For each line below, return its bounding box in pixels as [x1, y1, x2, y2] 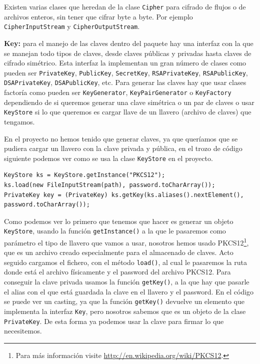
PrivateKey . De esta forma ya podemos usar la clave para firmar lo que [4, 315, 224, 326]
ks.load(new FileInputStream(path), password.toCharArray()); [4, 181, 215, 188]
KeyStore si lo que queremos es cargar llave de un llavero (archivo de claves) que [4, 106, 251, 117]
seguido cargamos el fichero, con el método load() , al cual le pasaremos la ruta [4, 256, 247, 267]
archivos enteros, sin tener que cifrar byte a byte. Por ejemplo [4, 11, 193, 21]
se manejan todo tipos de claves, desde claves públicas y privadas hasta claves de [4, 47, 251, 58]
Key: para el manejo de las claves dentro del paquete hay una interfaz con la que [4, 37, 253, 48]
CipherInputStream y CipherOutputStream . [4, 21, 140, 31]
